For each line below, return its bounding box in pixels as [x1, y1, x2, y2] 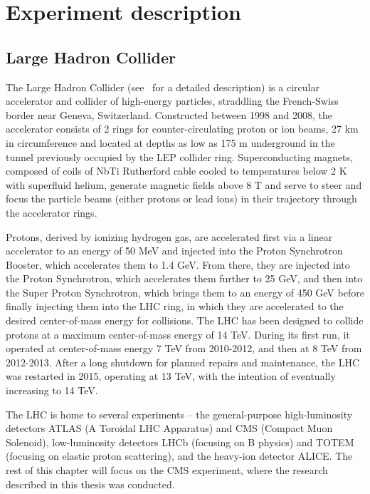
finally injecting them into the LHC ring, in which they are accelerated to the [6, 299, 344, 314]
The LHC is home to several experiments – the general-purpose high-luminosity [6, 406, 353, 421]
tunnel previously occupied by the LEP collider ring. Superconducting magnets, [6, 149, 353, 164]
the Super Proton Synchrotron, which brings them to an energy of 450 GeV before [6, 284, 364, 299]
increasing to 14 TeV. [6, 383, 98, 398]
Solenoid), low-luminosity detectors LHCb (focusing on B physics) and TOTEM [6, 434, 354, 449]
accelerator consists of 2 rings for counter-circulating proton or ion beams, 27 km [6, 121, 359, 136]
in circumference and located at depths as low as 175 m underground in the [6, 135, 335, 150]
